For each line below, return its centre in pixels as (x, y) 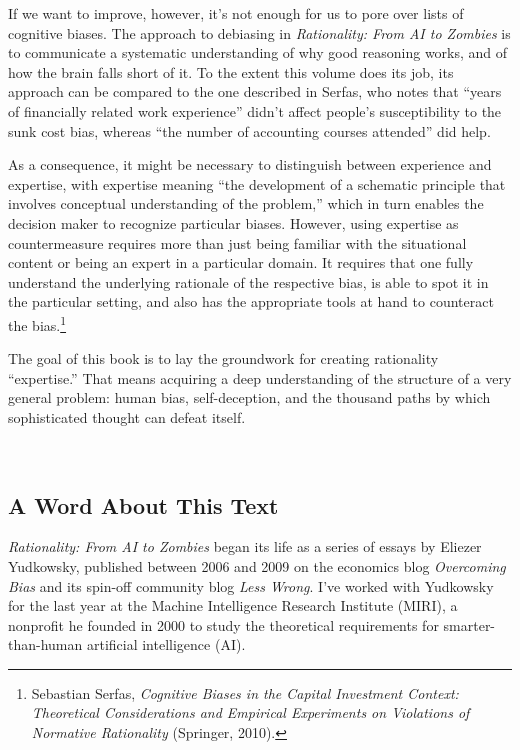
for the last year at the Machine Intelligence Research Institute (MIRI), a (233, 605)
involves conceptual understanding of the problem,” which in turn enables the (246, 203)
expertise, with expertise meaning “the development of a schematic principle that (257, 183)
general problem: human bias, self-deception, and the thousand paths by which (249, 397)
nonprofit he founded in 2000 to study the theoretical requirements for (223, 624)
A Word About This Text (143, 504)
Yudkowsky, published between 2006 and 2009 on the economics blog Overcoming (257, 565)
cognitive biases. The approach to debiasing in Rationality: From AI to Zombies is (259, 32)
